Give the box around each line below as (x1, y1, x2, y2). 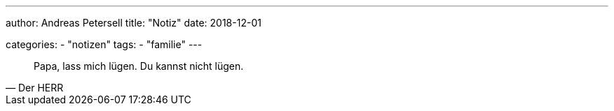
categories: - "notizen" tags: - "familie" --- (6, 38, 203, 50)
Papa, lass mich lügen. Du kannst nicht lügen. (34, 60, 244, 72)
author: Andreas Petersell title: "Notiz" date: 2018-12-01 (6, 17, 261, 29)
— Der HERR (6, 82, 64, 94)
